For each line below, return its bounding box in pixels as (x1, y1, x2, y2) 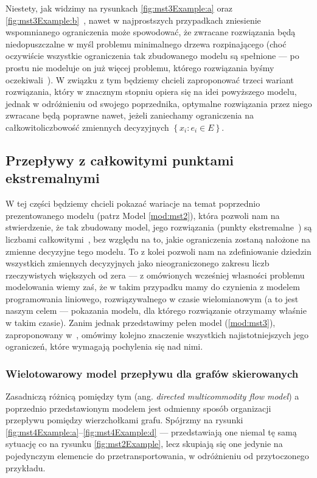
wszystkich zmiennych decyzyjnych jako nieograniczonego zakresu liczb (5, 257, 270, 269)
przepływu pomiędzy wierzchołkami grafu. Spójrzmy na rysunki (5, 414, 243, 426)
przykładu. (5, 461, 46, 474)
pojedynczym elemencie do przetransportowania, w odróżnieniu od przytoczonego (5, 449, 309, 462)
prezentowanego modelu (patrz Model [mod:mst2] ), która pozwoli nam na (5, 209, 280, 221)
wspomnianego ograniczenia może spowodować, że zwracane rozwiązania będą (5, 26, 296, 38)
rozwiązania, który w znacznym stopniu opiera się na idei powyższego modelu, (5, 85, 297, 98)
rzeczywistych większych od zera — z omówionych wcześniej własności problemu (5, 268, 305, 281)
